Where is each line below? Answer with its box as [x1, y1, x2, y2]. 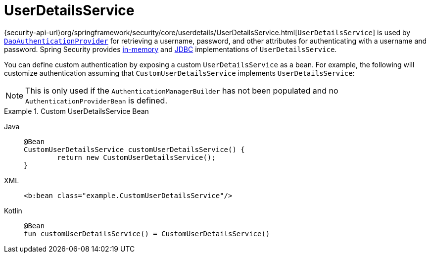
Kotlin [4, 206, 22, 215]
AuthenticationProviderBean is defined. [25, 95, 167, 105]
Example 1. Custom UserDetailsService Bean [4, 106, 149, 115]
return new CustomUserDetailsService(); [57, 153, 216, 161]
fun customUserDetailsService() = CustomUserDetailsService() [24, 229, 270, 238]
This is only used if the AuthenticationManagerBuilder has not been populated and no [25, 85, 338, 96]
